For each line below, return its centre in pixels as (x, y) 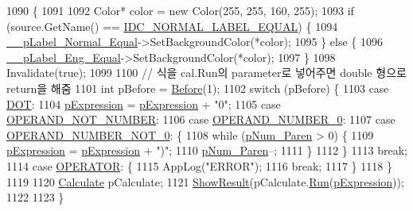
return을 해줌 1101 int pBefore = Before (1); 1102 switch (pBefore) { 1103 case (198, 88)
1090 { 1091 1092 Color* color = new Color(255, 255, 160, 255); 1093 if (180, 10)
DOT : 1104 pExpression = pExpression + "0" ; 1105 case (144, 104)
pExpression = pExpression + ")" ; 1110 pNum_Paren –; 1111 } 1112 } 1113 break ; (207, 150)
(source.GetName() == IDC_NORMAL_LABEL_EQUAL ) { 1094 (172, 26)
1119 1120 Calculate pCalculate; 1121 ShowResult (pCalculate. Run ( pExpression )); (205, 181)
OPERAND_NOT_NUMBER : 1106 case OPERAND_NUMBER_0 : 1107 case (201, 119)
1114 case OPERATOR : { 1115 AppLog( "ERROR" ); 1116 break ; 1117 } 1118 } (199, 165)
